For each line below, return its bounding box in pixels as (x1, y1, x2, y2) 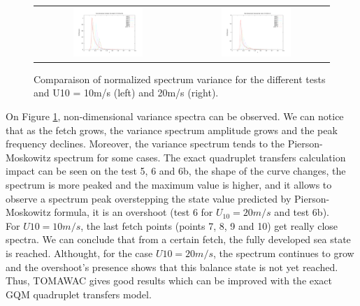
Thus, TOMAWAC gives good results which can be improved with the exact (6, 273, 333, 288)
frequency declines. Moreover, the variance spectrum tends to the (6, 136, 285, 151)
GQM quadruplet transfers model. (6, 286, 152, 301)
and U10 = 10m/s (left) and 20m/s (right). (34, 85, 219, 100)
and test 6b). (274, 205, 329, 219)
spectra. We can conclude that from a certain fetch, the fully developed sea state (6, 232, 351, 247)
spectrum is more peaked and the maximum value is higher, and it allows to (6, 177, 332, 191)
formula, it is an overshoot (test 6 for (54, 205, 213, 219)
